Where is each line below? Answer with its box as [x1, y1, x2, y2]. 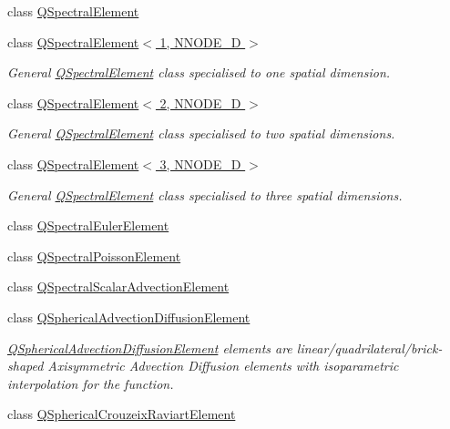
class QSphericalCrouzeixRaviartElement [7, 404, 236, 424]
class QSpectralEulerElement [7, 216, 169, 235]
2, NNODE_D [159, 93, 241, 112]
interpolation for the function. [7, 373, 174, 393]
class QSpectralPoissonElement [7, 246, 181, 265]
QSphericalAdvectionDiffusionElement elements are [7, 338, 292, 357]
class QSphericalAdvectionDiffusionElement [7, 307, 251, 326]
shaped [7, 356, 44, 375]
